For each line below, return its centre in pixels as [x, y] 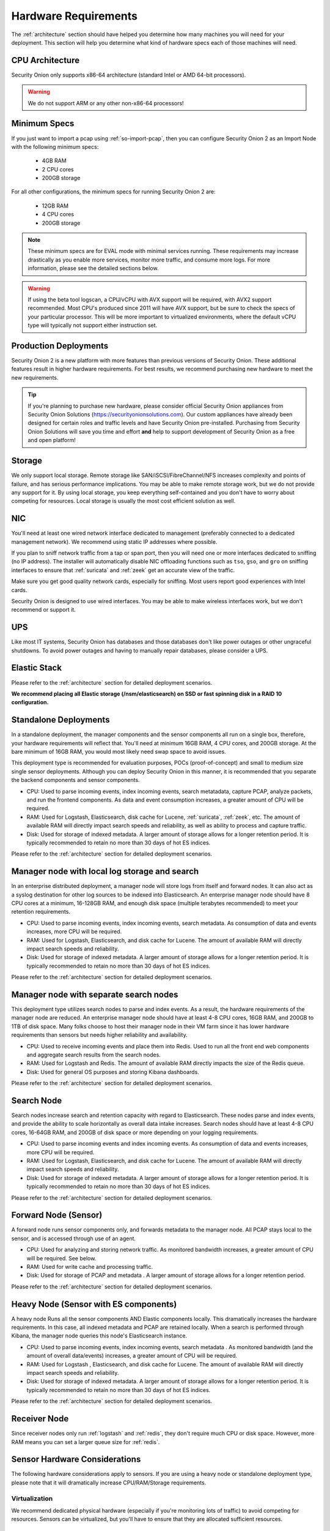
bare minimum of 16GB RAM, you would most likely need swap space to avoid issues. [119, 751]
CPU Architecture [45, 60]
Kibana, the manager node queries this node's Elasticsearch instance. [99, 1336]
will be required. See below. [61, 1258]
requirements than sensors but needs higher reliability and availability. [99, 1035]
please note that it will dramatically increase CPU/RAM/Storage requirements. [109, 1483]
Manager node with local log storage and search [105, 872]
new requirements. [35, 377]
